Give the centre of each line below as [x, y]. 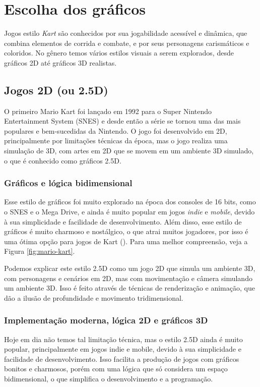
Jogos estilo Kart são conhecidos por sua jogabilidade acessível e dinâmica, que [126, 33]
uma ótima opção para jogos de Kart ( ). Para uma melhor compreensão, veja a [126, 241]
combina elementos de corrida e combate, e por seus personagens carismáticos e [127, 43]
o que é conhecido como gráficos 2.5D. [63, 160]
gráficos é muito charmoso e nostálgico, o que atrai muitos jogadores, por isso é [126, 231]
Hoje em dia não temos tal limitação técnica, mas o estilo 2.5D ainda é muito [123, 339]
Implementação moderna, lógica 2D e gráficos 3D [106, 320]
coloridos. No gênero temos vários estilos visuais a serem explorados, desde [119, 53]
